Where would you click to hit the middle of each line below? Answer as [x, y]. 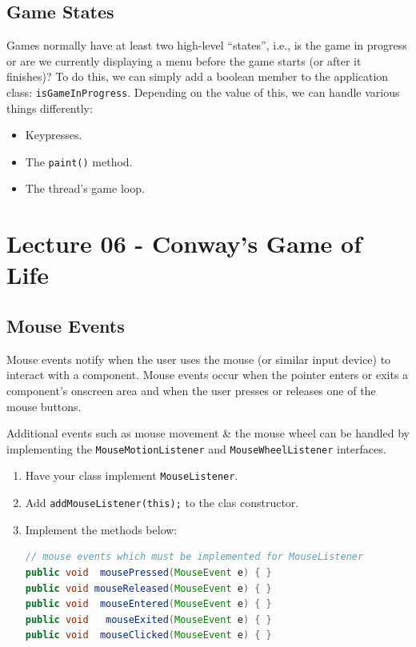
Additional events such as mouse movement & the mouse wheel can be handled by [208, 433]
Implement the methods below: [101, 529]
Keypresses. [54, 135]
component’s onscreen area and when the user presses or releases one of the [191, 391]
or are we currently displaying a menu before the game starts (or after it [184, 60]
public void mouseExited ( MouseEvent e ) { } [148, 619]
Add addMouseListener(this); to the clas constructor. [162, 503]
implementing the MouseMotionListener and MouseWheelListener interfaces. [196, 448]
